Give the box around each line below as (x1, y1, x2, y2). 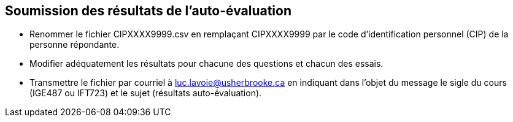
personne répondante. (29, 39, 120, 50)
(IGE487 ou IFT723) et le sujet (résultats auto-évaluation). (29, 88, 262, 99)
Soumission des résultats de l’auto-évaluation (5, 3, 292, 18)
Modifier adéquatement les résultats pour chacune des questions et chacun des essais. (29, 58, 384, 69)
